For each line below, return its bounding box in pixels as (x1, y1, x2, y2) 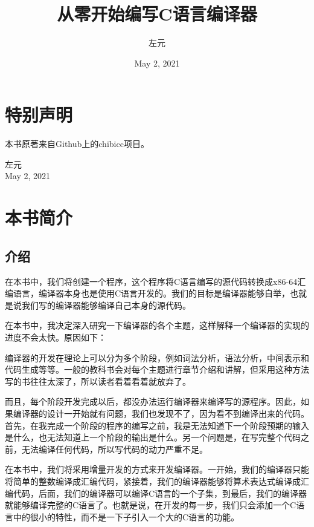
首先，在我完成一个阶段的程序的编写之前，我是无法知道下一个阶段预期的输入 (5, 419, 309, 431)
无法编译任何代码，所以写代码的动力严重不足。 (21, 442, 208, 455)
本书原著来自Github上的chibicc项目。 (5, 137, 149, 150)
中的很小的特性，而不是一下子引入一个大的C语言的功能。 (13, 510, 240, 523)
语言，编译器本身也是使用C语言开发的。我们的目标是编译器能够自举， (13, 287, 290, 300)
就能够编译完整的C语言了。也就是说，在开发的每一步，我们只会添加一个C (5, 499, 296, 511)
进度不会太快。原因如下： (5, 330, 106, 343)
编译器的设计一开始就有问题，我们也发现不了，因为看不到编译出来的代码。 (13, 407, 309, 419)
